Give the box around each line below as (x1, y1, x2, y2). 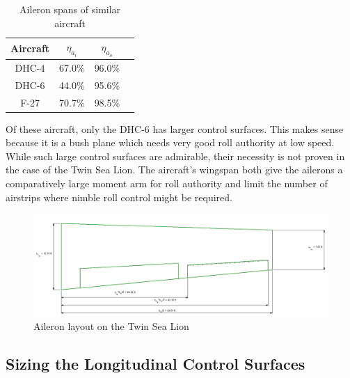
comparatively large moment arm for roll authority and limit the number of (6, 176, 328, 191)
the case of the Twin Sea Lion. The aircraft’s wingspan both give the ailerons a (6, 162, 343, 177)
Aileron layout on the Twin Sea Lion (33, 319, 189, 333)
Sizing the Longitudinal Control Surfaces (6, 353, 305, 375)
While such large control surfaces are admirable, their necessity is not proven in (6, 148, 345, 163)
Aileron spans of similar (19, 2, 121, 16)
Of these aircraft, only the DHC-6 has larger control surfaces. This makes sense (6, 121, 344, 136)
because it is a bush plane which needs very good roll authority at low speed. (6, 135, 335, 150)
